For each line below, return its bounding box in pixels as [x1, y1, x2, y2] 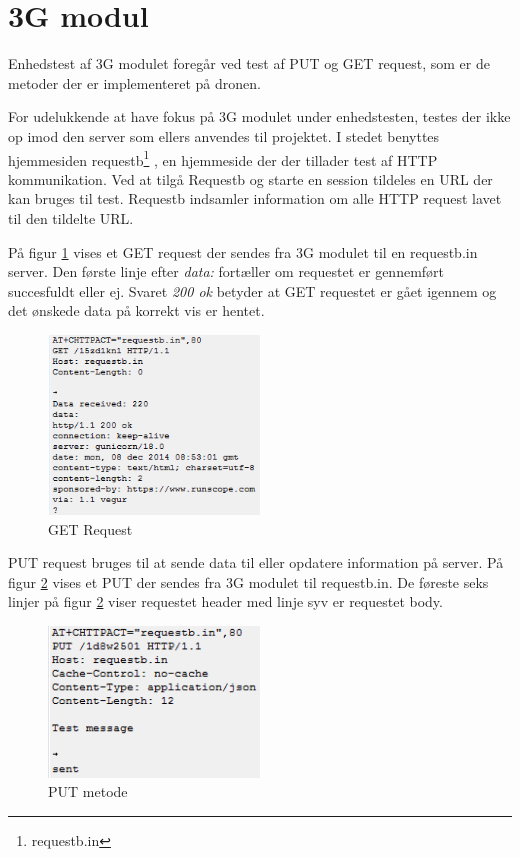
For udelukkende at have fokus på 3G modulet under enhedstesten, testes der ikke [8, 106, 511, 127]
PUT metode [48, 781, 128, 802]
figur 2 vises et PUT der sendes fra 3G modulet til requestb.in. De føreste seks [8, 571, 489, 592]
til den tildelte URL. [8, 207, 134, 228]
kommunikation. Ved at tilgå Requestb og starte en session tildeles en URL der [8, 168, 493, 189]
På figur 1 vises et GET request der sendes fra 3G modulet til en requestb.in [8, 241, 478, 262]
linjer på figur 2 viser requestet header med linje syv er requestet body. [8, 591, 443, 612]
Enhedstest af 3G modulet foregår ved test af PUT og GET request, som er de [8, 53, 490, 74]
